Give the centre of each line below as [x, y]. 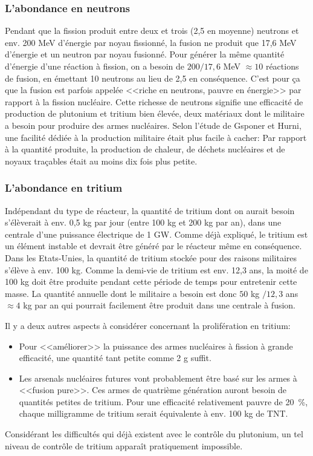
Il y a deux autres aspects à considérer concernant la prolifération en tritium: [148, 325]
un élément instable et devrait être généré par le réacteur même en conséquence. [153, 246]
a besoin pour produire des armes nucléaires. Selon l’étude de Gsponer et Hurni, [153, 125]
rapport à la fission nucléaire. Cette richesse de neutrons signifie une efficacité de [154, 101]
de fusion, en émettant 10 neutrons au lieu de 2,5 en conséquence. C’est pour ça [153, 78]
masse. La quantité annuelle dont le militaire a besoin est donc [121, 293]
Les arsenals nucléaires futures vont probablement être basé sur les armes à [158, 378]
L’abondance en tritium [64, 188]
